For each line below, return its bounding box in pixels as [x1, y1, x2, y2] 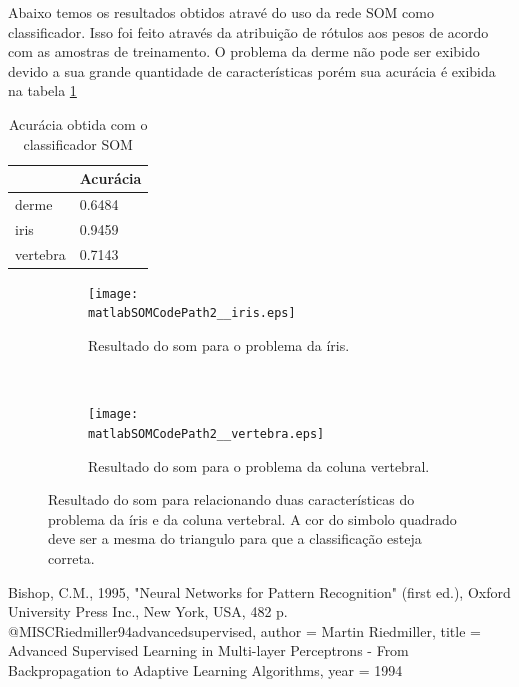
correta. [48, 547, 95, 568]
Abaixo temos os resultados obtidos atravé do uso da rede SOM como [8, 2, 434, 22]
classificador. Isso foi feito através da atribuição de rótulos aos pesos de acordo [8, 21, 489, 42]
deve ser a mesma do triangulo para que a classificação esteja [48, 528, 422, 549]
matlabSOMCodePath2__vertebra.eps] [88, 426, 325, 441]
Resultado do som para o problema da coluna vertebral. [88, 455, 430, 476]
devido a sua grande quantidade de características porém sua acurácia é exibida [8, 60, 496, 81]
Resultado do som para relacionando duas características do [48, 489, 415, 510]
